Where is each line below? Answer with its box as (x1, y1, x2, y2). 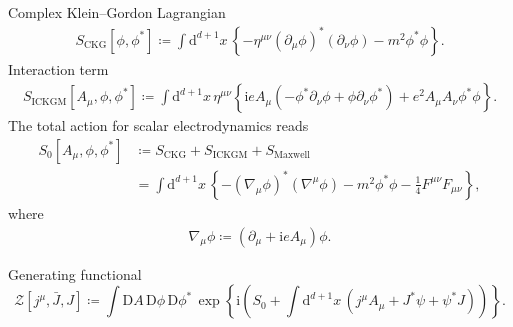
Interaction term (8, 58, 109, 79)
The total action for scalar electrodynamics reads (8, 115, 309, 136)
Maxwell (274, 150, 310, 161)
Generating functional (8, 263, 142, 284)
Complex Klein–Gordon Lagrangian (8, 2, 226, 22)
